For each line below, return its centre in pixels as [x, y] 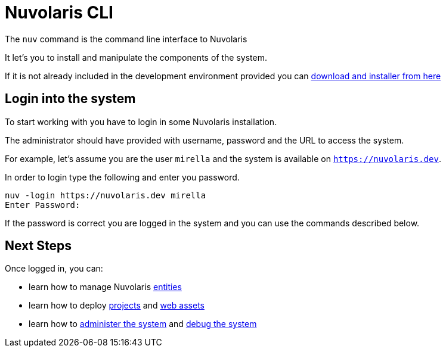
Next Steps [38, 246]
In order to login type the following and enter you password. [122, 177]
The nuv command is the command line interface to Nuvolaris [126, 39]
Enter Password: [43, 205]
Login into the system [70, 99]
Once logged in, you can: [54, 269]
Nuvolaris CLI [59, 13]
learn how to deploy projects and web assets [117, 306]
